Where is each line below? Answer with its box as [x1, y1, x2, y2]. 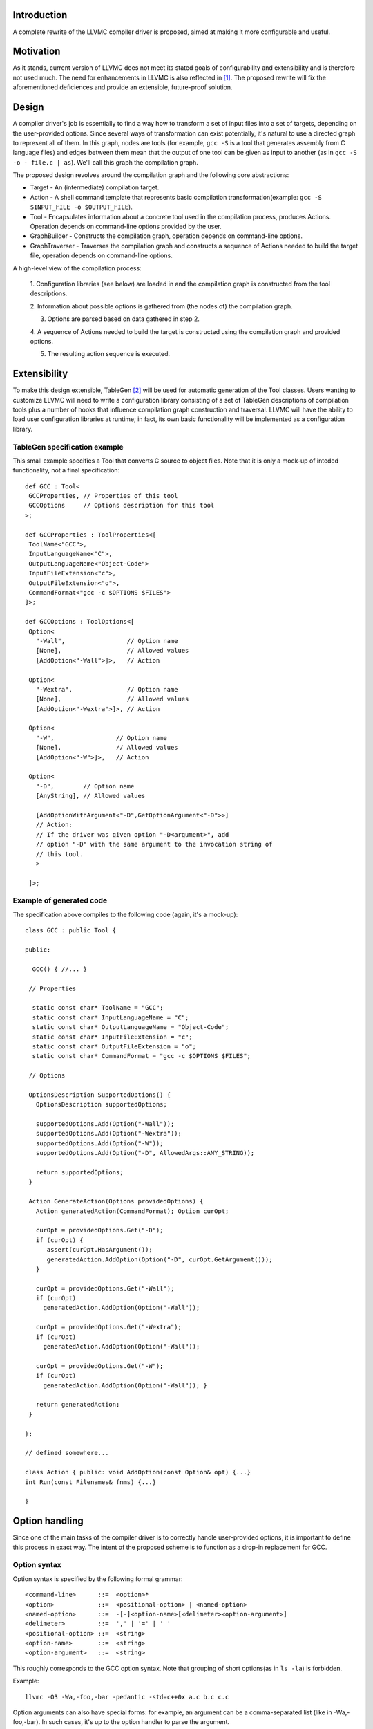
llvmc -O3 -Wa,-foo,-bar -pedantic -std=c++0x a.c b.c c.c [25, 1693, 229, 1701]
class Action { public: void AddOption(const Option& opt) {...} [25, 1468, 251, 1477]
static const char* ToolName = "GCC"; [32, 1004, 164, 1012]
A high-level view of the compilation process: [12, 263, 142, 272]
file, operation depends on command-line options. [30, 251, 173, 259]
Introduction [12, 9, 68, 21]
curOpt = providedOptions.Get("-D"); [35, 1226, 164, 1235]
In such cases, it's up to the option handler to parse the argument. [41, 1718, 230, 1726]
